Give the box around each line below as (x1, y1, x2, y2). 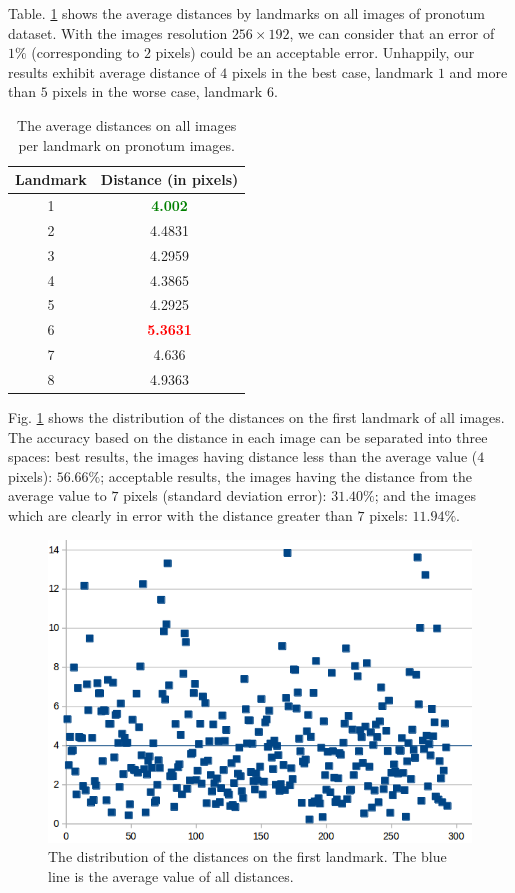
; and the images (374, 485, 476, 506)
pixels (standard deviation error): (123, 485, 327, 506)
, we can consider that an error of (289, 22, 495, 43)
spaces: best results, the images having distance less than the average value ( (8, 446, 478, 467)
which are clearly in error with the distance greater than (8, 504, 353, 525)
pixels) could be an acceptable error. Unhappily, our (155, 42, 475, 63)
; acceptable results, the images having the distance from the (100, 465, 473, 486)
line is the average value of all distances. (48, 865, 294, 886)
